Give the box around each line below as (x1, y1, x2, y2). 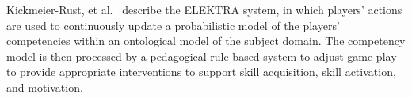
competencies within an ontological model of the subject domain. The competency (6, 32, 406, 49)
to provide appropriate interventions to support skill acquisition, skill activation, (6, 63, 396, 80)
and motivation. (6, 78, 83, 95)
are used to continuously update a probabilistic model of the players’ (6, 17, 340, 33)
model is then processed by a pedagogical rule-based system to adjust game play (6, 47, 397, 64)
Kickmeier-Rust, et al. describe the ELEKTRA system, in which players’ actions (6, 2, 402, 17)
